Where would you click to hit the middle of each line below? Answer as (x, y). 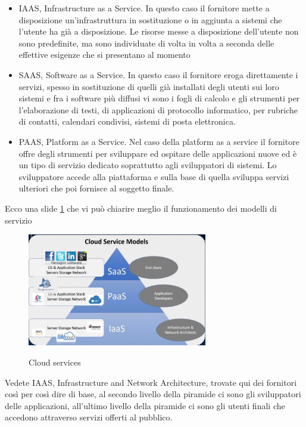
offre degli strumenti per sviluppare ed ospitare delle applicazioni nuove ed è (158, 153)
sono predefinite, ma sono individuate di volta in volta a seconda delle (146, 43)
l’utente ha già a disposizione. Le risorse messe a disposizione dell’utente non (159, 31)
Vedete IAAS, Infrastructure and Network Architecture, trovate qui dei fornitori (151, 382)
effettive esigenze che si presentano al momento (104, 55)
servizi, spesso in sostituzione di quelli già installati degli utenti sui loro (149, 86)
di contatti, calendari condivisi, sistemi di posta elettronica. (127, 121)
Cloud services (55, 362)
